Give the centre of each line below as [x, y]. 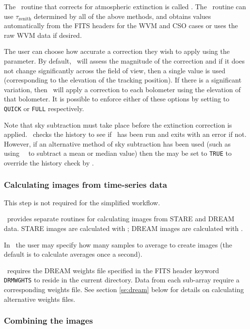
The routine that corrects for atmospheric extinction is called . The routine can [125, 6]
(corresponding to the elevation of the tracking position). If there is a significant [123, 80]
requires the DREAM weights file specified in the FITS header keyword [113, 270]
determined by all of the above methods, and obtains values [122, 16]
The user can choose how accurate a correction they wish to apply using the [117, 51]
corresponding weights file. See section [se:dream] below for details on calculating [124, 289]
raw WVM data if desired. [43, 35]
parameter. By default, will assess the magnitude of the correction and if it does [124, 60]
